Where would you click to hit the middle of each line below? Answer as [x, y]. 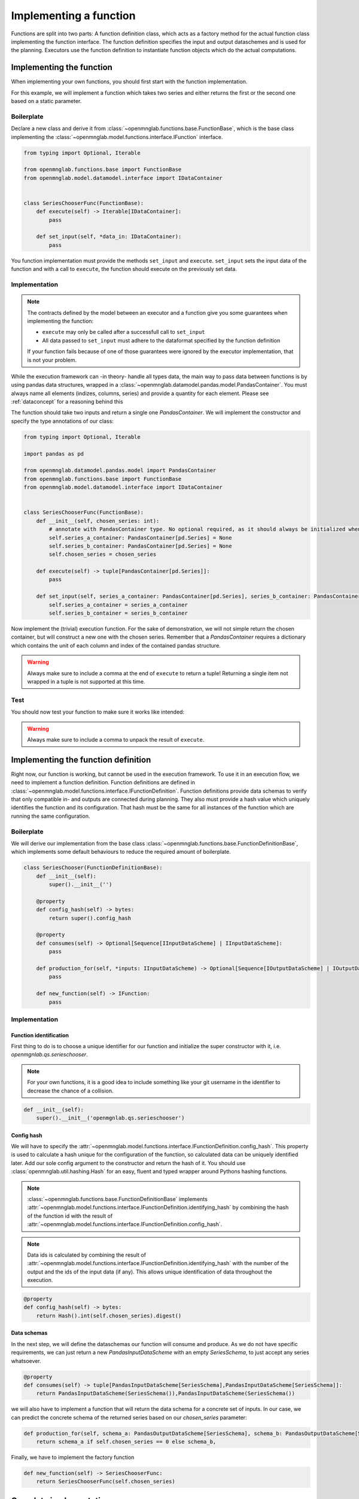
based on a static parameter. [46, 101]
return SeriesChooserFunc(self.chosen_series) [106, 1482]
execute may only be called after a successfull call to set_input [124, 332]
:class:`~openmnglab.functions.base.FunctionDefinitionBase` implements [117, 1199]
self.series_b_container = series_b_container [118, 613]
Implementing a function [73, 16]
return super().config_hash [90, 918]
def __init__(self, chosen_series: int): [98, 521]
